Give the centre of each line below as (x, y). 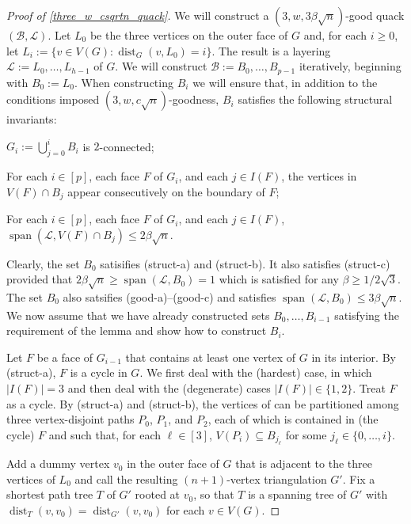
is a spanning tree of (297, 494)
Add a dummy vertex (58, 463)
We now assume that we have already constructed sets (138, 315)
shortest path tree (50, 494)
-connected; (127, 146)
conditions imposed (53, 99)
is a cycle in (99, 372)
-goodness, (194, 99)
